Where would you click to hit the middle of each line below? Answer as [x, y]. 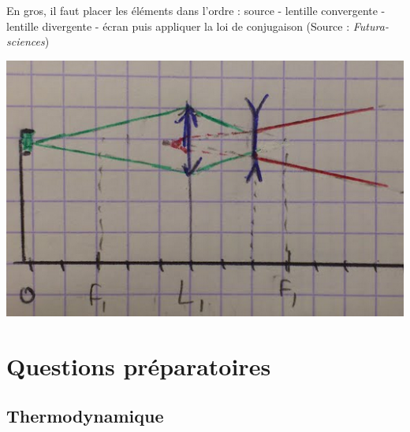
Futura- [371, 26]
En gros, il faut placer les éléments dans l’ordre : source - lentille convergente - [196, 10]
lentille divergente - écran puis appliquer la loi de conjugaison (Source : [178, 26]
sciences [26, 41]
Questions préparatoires [139, 366]
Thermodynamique [85, 416]
